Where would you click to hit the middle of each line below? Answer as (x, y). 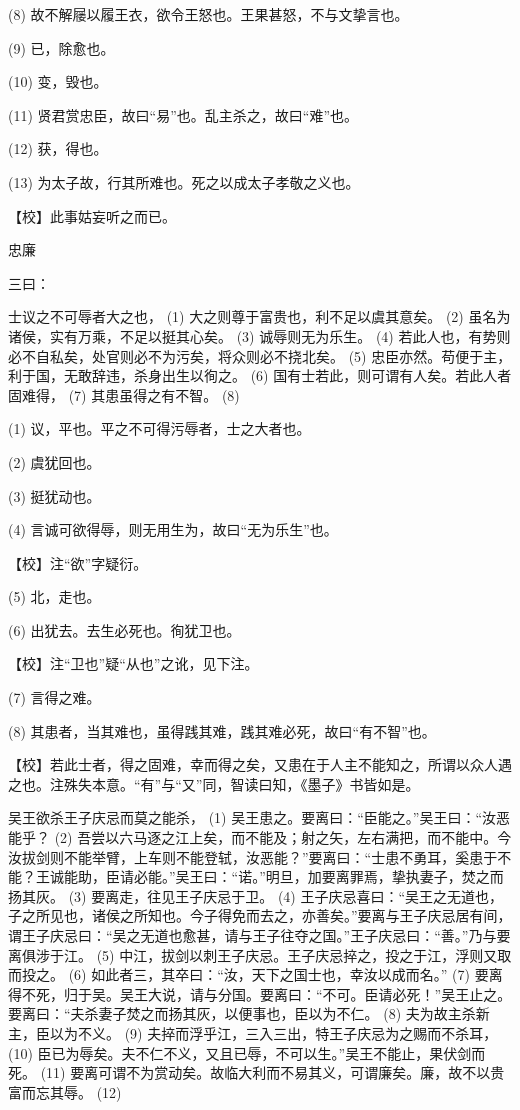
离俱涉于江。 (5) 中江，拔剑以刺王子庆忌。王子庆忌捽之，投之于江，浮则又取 (260, 954)
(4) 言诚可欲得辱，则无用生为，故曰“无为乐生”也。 (173, 529)
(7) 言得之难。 (54, 697)
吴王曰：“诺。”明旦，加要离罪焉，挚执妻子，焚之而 (339, 876)
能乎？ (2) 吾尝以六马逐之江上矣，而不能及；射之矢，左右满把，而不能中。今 (260, 837)
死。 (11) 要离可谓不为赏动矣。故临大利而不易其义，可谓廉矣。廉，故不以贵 (256, 1072)
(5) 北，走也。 (54, 596)
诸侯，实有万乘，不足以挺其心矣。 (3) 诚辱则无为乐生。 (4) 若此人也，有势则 (259, 335)
